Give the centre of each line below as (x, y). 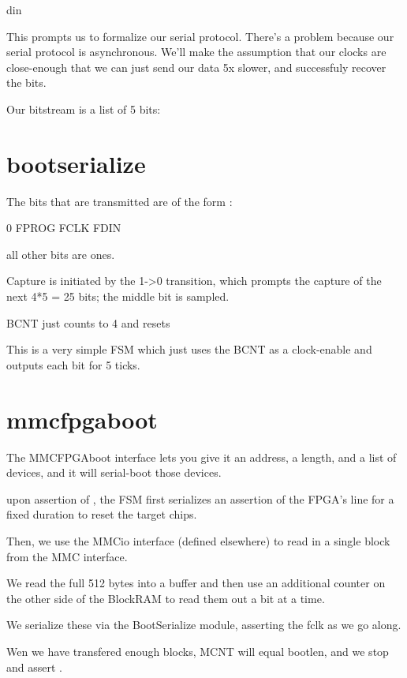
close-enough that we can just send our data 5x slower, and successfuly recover (196, 67)
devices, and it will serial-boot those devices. (114, 472)
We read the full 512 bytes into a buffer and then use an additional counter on (196, 583)
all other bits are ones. (61, 254)
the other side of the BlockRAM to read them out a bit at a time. (166, 598)
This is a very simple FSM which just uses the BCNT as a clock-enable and (189, 349)
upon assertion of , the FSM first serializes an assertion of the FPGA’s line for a (200, 498)
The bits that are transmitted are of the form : (119, 201)
